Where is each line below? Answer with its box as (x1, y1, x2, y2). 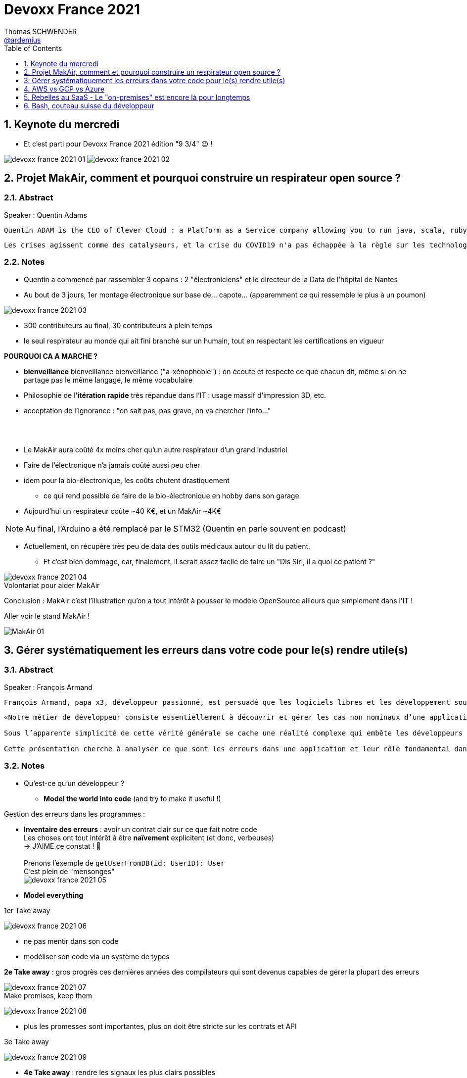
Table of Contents (4, 44, 62, 52)
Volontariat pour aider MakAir (4, 581, 100, 589)
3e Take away (4, 1037, 49, 1046)
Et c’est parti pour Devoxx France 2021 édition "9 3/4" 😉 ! (24, 139, 213, 148)
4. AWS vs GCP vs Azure (24, 84, 104, 93)
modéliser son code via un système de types (24, 952, 170, 961)
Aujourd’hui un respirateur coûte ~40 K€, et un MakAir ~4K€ (24, 506, 222, 515)
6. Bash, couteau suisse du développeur (24, 101, 154, 110)
